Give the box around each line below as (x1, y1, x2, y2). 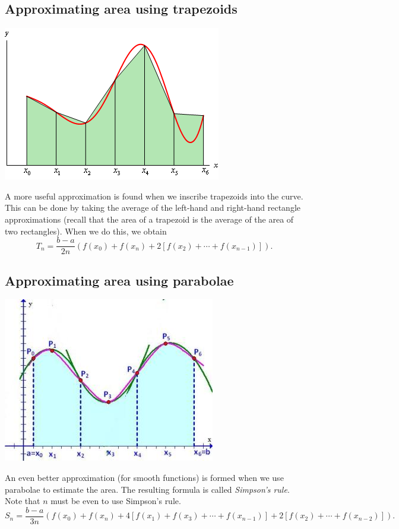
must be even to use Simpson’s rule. (50, 495, 181, 507)
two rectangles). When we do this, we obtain (5, 224, 167, 237)
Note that (5, 495, 40, 507)
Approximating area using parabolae (5, 271, 234, 289)
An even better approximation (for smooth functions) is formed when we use (5, 471, 284, 484)
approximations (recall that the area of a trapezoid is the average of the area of (5, 213, 294, 225)
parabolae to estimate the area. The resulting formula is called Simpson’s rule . (5, 483, 290, 495)
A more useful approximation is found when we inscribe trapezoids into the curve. (5, 189, 303, 202)
